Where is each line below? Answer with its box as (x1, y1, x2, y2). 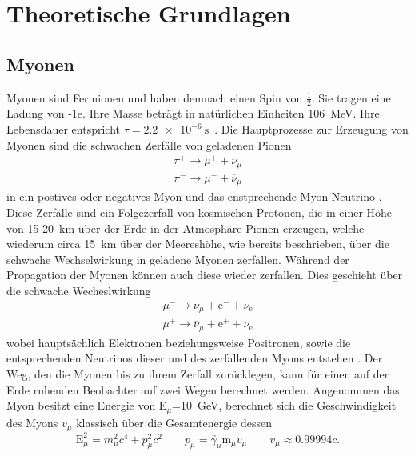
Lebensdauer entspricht (6, 121, 120, 137)
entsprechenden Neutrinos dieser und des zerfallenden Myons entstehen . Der (6, 350, 383, 366)
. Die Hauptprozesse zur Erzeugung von (214, 121, 409, 137)
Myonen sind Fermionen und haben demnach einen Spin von (6, 89, 303, 106)
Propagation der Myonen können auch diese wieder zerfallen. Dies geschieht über (6, 266, 403, 283)
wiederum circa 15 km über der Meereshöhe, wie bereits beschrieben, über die (6, 235, 389, 252)
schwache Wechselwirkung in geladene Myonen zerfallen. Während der (6, 250, 349, 267)
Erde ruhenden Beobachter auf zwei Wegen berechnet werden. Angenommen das (6, 381, 400, 398)
